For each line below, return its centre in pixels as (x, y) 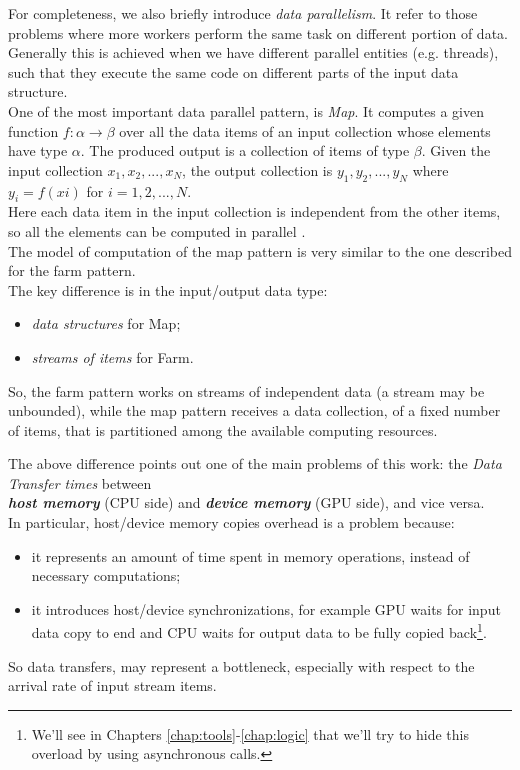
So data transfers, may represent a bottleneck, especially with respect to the (241, 665)
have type (38, 150)
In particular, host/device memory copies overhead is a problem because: (231, 522)
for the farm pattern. (72, 270)
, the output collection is (257, 169)
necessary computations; (106, 575)
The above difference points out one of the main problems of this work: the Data (255, 463)
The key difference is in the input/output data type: (168, 289)
